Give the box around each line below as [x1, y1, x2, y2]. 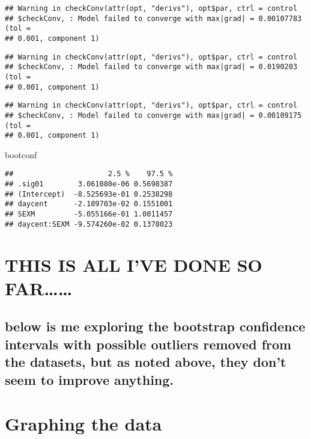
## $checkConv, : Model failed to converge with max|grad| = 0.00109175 [5, 111, 302, 120]
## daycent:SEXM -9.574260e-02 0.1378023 [5, 219, 173, 229]
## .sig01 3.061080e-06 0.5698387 [5, 180, 173, 189]
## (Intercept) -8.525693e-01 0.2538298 [5, 189, 173, 198]
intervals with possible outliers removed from [5, 334, 291, 353]
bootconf [5, 148, 37, 161]
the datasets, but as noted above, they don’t [5, 352, 287, 371]
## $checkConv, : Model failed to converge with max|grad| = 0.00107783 [5, 14, 302, 23]
